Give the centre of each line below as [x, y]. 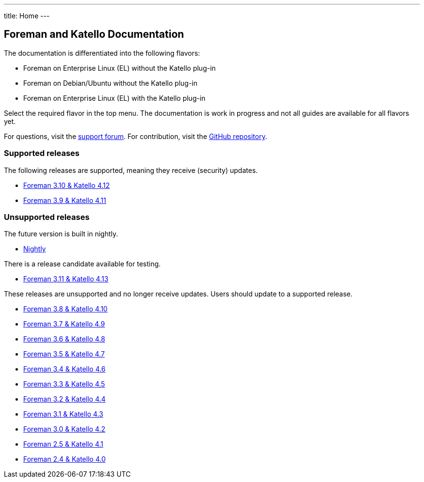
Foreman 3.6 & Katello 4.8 [64, 339]
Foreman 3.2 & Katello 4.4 [65, 399]
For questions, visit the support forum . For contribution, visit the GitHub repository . [136, 136]
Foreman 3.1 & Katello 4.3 [63, 414]
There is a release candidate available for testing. [82, 264]
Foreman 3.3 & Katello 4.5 [64, 384]
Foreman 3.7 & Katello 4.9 [64, 324]
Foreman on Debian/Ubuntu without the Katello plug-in [110, 83]
